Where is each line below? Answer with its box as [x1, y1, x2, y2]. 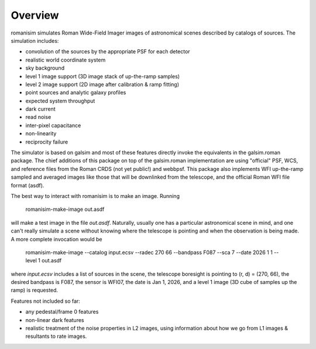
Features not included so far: [11, 297, 80, 304]
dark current [25, 105, 56, 112]
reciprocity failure [25, 138, 68, 145]
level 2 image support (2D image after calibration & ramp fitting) [25, 81, 180, 88]
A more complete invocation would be [11, 235, 102, 242]
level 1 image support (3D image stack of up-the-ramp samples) [25, 73, 180, 80]
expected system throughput [25, 97, 95, 104]
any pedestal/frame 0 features [25, 308, 99, 316]
